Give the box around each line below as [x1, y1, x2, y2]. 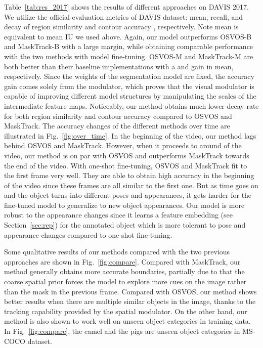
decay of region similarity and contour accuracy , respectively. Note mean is [4, 21, 239, 32]
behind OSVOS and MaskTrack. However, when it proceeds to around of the [4, 140, 242, 151]
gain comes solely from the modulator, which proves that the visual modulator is [4, 80, 254, 91]
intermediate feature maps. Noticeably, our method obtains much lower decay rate [4, 100, 259, 111]
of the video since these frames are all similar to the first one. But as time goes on [4, 180, 258, 190]
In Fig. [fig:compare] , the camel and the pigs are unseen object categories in [4, 326, 240, 336]
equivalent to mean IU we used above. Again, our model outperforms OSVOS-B [4, 31, 252, 41]
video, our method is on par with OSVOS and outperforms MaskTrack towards [4, 150, 249, 160]
